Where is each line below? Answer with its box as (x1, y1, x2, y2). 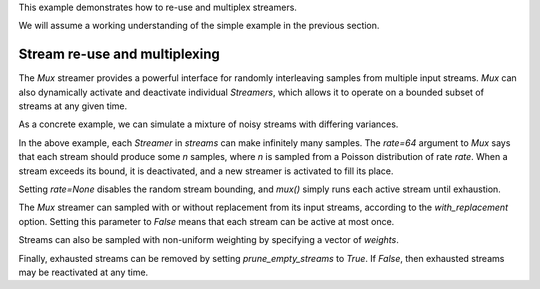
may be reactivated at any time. (18, 266, 149, 278)
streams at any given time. (18, 100, 128, 112)
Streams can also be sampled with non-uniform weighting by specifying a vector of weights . (18, 234, 399, 246)
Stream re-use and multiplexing (18, 46, 220, 63)
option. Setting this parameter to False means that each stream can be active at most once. (18, 215, 395, 227)
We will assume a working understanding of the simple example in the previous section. (18, 20, 380, 32)
